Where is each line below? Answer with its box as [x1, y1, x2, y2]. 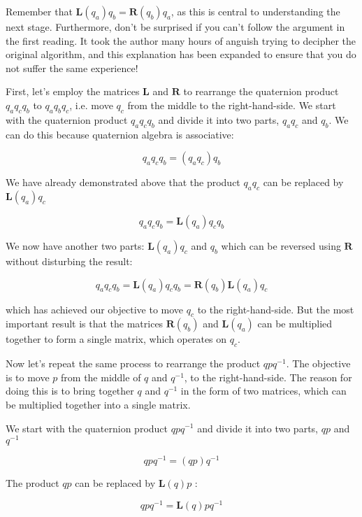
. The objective [286, 356, 351, 371]
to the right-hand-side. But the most [197, 302, 354, 316]
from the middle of [61, 369, 141, 384]
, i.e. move [69, 97, 113, 112]
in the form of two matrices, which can [180, 383, 347, 398]
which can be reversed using [221, 238, 341, 253]
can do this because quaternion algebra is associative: [6, 127, 234, 141]
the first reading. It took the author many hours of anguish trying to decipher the [6, 33, 356, 48]
